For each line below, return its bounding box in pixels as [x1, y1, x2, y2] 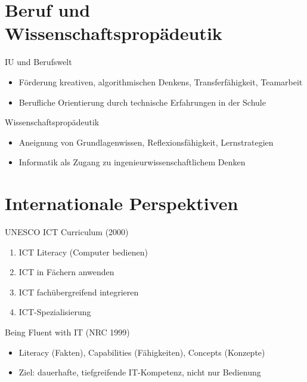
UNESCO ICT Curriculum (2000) [5, 226, 129, 238]
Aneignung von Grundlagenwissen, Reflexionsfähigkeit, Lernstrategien [18, 135, 274, 148]
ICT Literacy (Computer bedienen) [18, 245, 148, 258]
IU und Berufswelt [5, 56, 72, 68]
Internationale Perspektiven [5, 191, 238, 215]
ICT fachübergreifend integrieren [18, 285, 139, 298]
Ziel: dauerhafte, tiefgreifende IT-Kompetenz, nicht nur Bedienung [18, 366, 261, 378]
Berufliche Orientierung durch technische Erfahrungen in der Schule [18, 95, 266, 108]
